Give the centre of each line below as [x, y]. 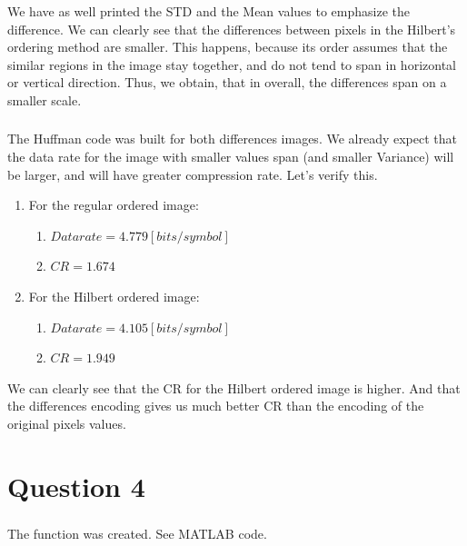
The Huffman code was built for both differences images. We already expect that [232, 139]
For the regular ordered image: [114, 205]
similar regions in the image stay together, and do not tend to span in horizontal [232, 64]
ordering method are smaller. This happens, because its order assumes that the [228, 47]
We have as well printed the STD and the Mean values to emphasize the [209, 11]
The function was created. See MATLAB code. [137, 533]
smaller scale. [45, 99]
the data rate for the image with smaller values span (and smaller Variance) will [231, 157]
